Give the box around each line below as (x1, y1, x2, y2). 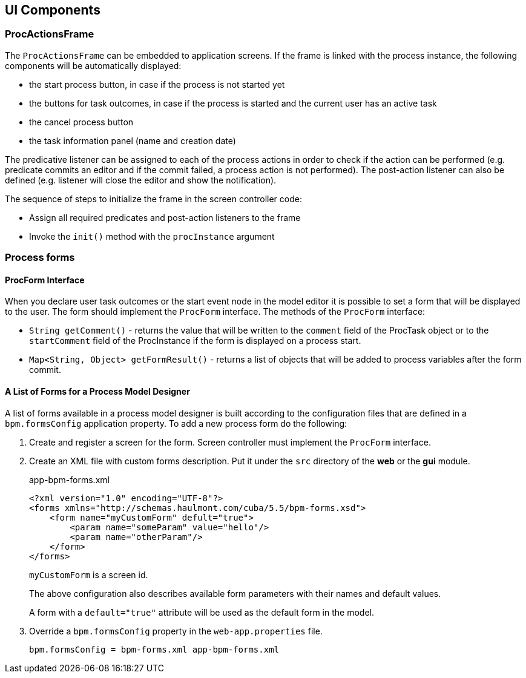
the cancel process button (29, 116, 134, 127)
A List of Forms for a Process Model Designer (5, 386, 190, 397)
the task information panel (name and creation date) (29, 135, 236, 146)
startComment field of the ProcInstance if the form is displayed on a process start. (29, 335, 361, 346)
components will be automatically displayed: (5, 60, 182, 71)
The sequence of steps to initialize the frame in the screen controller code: (5, 193, 302, 204)
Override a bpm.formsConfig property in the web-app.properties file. (29, 625, 323, 636)
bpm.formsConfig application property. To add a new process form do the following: (5, 418, 347, 429)
